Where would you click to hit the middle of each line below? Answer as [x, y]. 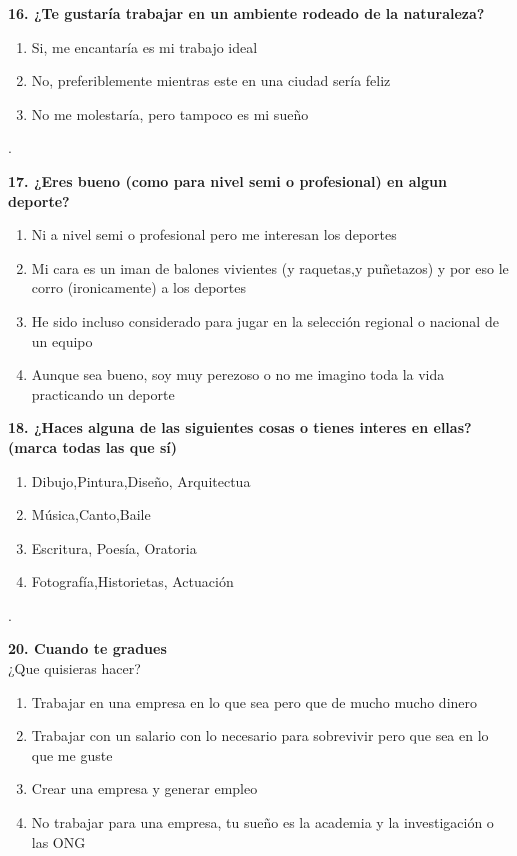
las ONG [58, 841]
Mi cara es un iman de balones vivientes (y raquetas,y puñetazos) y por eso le [270, 267]
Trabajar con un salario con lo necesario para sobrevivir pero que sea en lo [260, 735]
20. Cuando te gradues [87, 648]
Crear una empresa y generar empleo [144, 788]
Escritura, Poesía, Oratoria [114, 547]
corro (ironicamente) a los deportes [138, 287]
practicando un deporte [103, 393]
